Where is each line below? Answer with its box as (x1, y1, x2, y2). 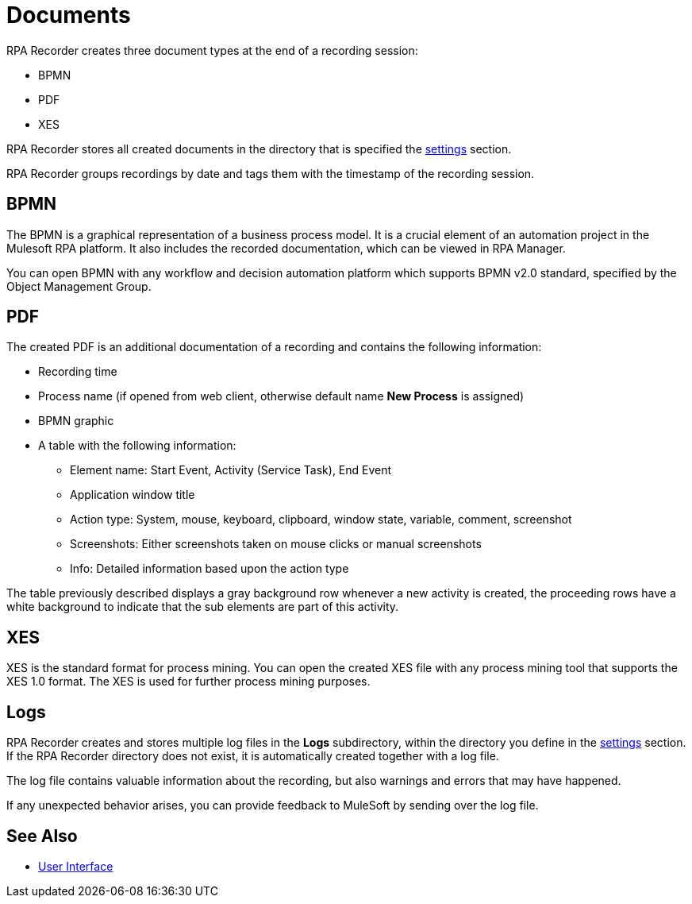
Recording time (38, 365, 117, 379)
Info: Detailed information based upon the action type (70, 562, 349, 576)
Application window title (70, 488, 195, 502)
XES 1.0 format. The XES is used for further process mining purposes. (6, 674, 371, 689)
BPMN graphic (38, 414, 114, 428)
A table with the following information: (38, 438, 236, 453)
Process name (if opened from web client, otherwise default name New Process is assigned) (38, 389, 525, 404)
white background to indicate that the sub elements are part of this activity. (6, 600, 399, 614)
